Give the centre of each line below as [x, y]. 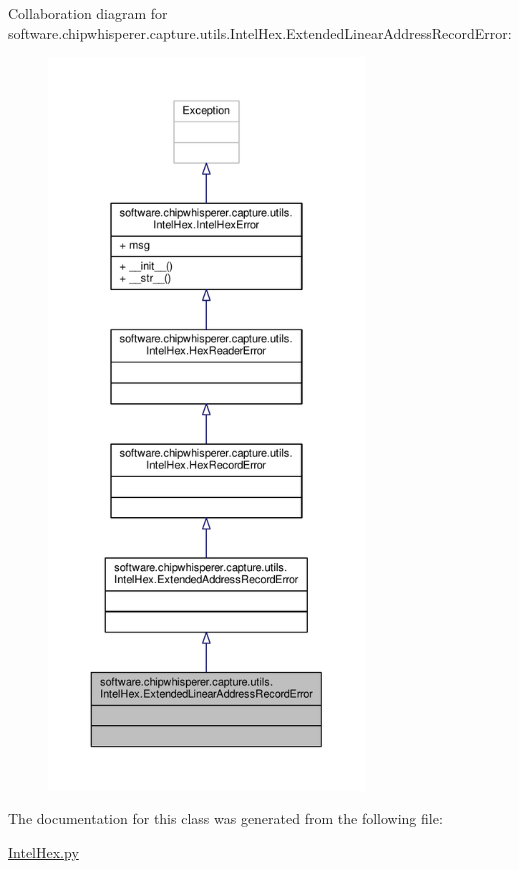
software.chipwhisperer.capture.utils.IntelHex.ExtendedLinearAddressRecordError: [260, 32]
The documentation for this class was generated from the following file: [225, 818]
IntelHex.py [43, 851]
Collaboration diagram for [88, 13]
